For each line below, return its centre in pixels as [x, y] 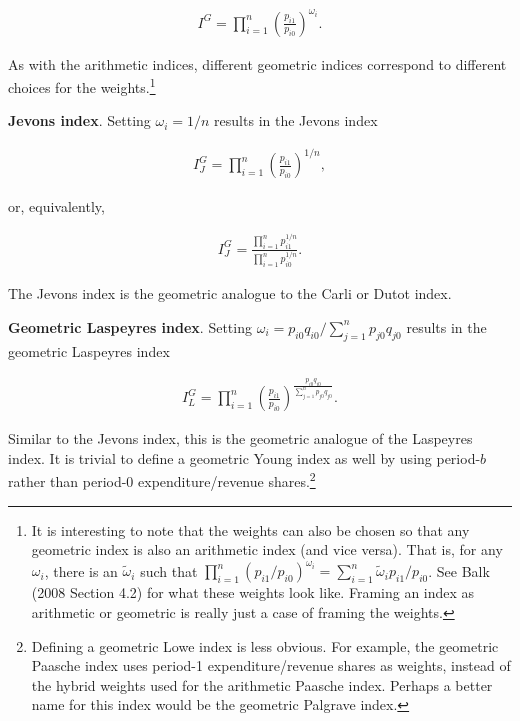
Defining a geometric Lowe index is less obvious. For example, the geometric [265, 645]
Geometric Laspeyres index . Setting [130, 326]
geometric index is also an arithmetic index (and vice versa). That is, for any [267, 549]
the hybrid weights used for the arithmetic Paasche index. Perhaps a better [262, 684]
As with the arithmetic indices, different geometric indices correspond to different [257, 63]
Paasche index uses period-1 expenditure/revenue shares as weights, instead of [271, 665]
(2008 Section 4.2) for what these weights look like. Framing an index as [253, 592]
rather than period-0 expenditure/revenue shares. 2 [162, 480]
